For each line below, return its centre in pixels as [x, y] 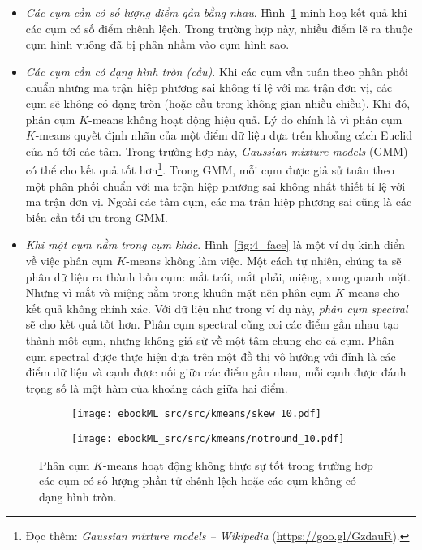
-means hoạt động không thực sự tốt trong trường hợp [238, 464]
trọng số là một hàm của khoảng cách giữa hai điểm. [157, 387]
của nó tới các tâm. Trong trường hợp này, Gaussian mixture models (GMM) [217, 150]
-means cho [372, 292]
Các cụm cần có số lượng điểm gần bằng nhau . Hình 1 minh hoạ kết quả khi [216, 12]
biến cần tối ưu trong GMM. [97, 217]
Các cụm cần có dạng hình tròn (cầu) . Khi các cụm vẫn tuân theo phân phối [217, 71]
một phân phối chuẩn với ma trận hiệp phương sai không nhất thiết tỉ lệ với [215, 185]
